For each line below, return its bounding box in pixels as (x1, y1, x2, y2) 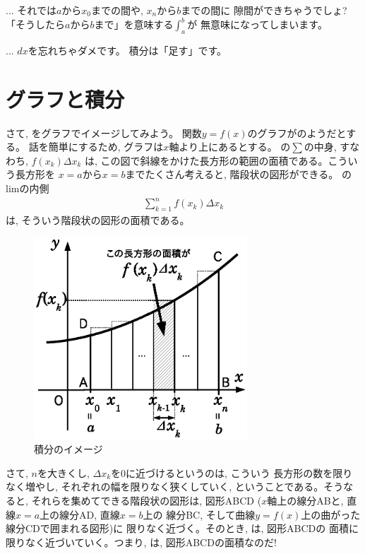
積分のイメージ (34, 442, 103, 456)
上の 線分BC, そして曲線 (143, 507, 256, 521)
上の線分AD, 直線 (40, 507, 120, 521)
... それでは (6, 3, 56, 17)
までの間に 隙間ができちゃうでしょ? (181, 3, 347, 17)
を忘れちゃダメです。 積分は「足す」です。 (28, 42, 227, 57)
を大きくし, (37, 465, 90, 480)
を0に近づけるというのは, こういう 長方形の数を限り (111, 465, 353, 480)
